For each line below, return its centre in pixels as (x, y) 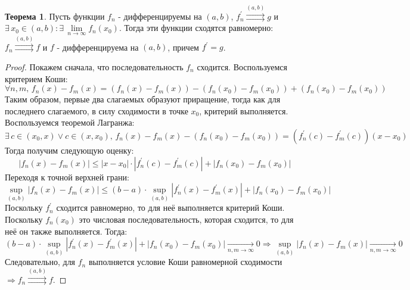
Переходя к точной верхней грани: (67, 177)
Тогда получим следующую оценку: (69, 150)
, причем (183, 47)
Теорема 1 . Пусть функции (55, 16)
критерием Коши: (36, 78)
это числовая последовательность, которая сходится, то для (186, 219)
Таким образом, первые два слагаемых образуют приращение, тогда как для (143, 99)
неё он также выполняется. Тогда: (66, 231)
